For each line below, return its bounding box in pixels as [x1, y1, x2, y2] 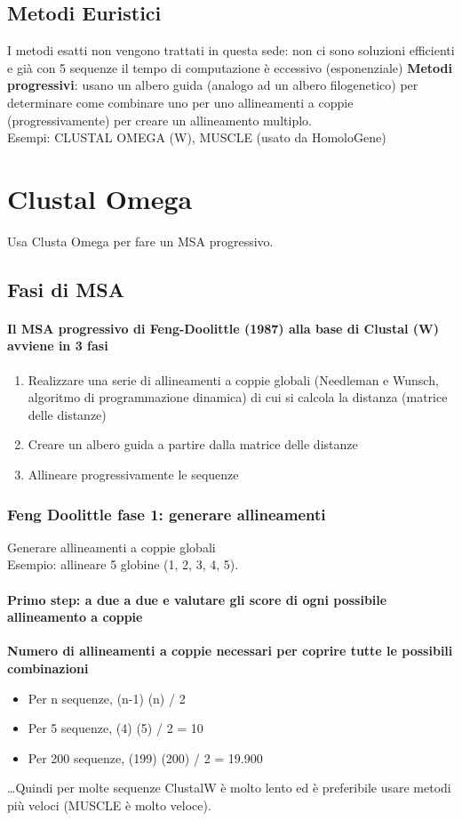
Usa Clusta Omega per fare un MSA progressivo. [7, 231, 274, 250]
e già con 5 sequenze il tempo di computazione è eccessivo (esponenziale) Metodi [7, 58, 452, 76]
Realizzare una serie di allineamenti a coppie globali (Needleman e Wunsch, [28, 370, 439, 389]
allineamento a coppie [7, 608, 143, 626]
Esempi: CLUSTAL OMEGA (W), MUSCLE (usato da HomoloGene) [7, 128, 386, 147]
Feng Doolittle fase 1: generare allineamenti [7, 503, 326, 525]
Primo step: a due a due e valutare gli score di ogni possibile [7, 590, 387, 608]
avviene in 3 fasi [7, 336, 108, 355]
